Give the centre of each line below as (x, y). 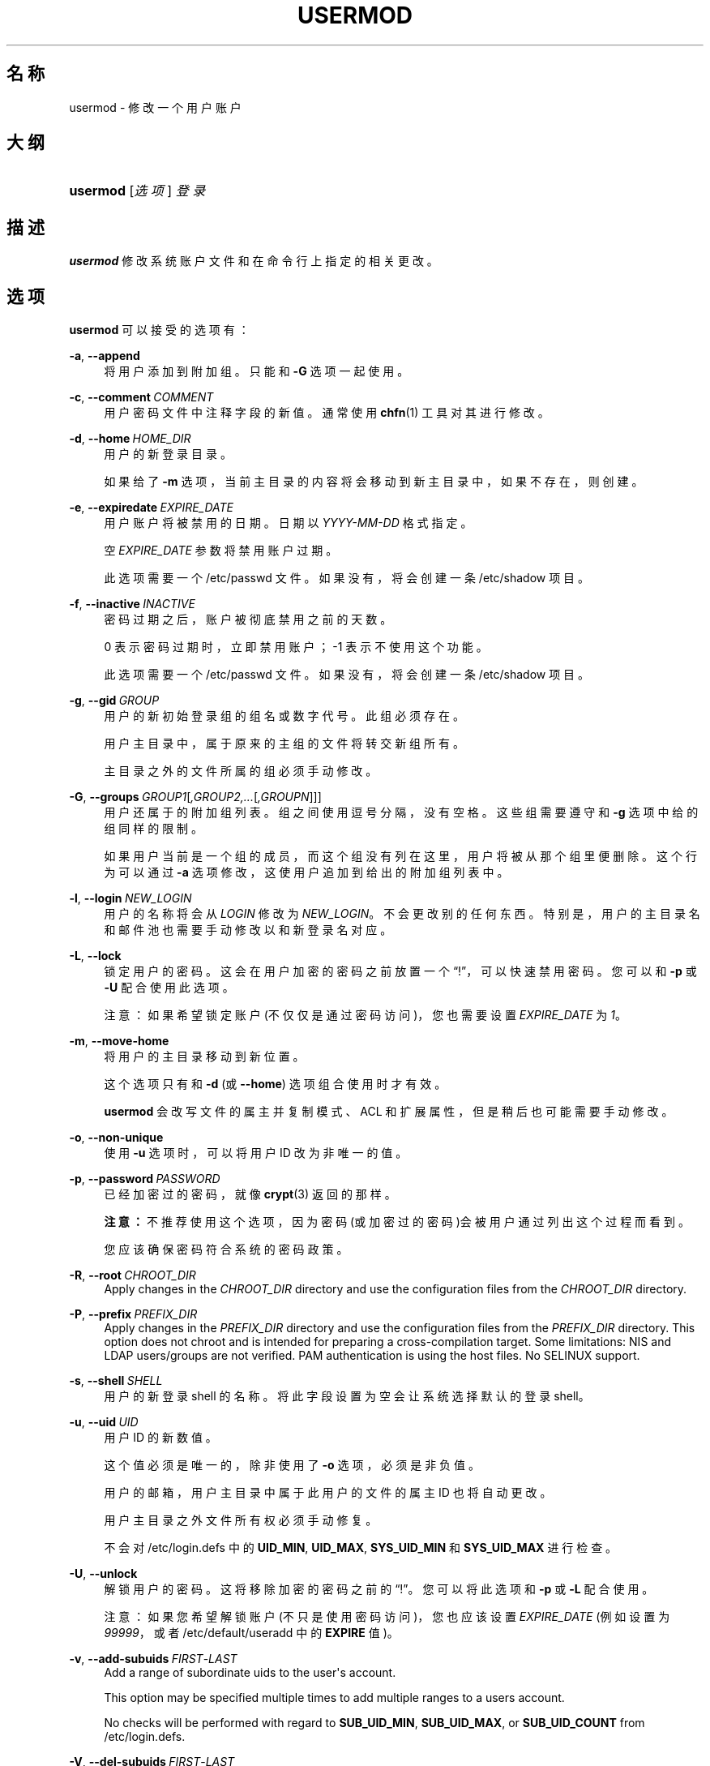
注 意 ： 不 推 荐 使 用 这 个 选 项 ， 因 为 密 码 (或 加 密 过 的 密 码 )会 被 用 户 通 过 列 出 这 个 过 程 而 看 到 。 (397, 1222)
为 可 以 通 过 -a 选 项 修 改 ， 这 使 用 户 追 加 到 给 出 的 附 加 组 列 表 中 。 (306, 872)
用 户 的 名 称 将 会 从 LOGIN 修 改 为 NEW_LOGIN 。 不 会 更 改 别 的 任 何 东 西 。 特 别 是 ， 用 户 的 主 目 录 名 (402, 914)
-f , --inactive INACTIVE (132, 604)
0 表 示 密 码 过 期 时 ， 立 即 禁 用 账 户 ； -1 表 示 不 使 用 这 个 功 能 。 (296, 647)
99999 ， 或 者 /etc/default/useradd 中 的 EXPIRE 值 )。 (251, 1633)
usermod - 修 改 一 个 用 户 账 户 (155, 107)
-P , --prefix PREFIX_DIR (133, 1314)
